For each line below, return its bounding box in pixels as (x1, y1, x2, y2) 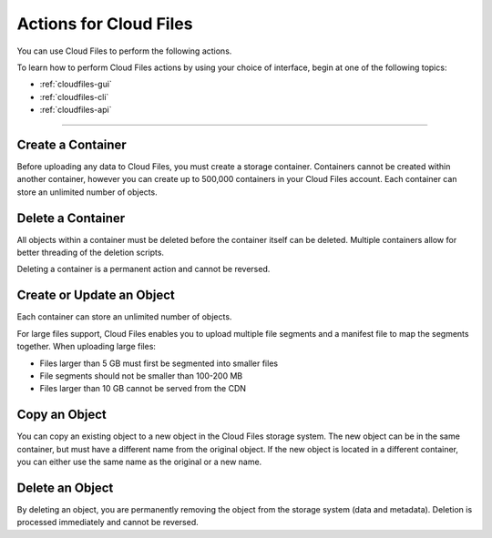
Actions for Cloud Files (16, 14, 193, 34)
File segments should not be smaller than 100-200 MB (39, 370, 243, 381)
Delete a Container (16, 210, 126, 226)
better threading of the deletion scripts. (16, 247, 164, 259)
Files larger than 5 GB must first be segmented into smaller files (39, 358, 278, 369)
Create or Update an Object (16, 288, 175, 303)
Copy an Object (16, 407, 107, 422)
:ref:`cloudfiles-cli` (39, 91, 109, 102)
